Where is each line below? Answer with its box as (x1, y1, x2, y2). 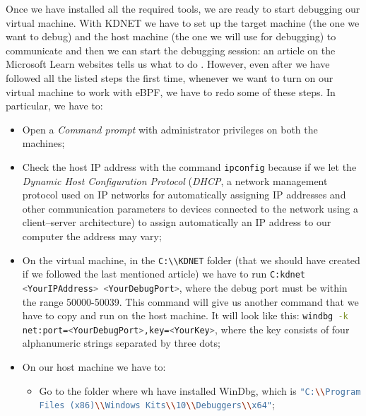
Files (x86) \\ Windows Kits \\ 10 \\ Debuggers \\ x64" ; (39, 397, 275, 412)
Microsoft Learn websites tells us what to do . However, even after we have (6, 57, 330, 71)
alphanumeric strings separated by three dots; (22, 335, 220, 350)
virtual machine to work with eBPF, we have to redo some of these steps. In (6, 84, 336, 99)
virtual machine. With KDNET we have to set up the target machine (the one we (6, 15, 360, 30)
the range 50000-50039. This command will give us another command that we (22, 294, 359, 309)
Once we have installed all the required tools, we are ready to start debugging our (6, 1, 360, 16)
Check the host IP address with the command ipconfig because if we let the (22, 159, 357, 174)
